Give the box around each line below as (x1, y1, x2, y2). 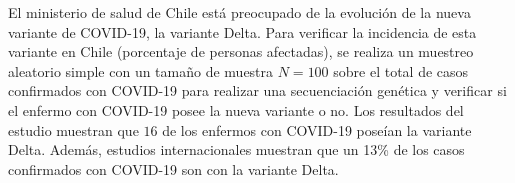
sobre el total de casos (333, 60, 469, 81)
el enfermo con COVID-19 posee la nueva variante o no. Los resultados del (8, 99, 464, 120)
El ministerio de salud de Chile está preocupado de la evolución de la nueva (8, 2, 471, 22)
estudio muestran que (8, 119, 139, 140)
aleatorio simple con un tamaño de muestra (8, 60, 274, 81)
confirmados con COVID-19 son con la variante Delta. (8, 158, 339, 179)
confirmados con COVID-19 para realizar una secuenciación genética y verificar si (8, 80, 507, 101)
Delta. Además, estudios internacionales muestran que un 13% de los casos (8, 139, 465, 160)
